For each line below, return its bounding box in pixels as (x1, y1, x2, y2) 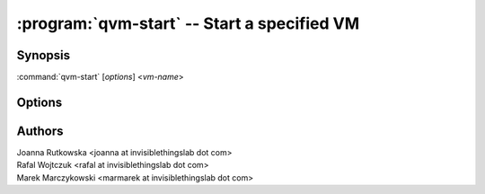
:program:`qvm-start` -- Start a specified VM (16, 13, 359, 33)
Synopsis (16, 48, 71, 63)
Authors (16, 123, 64, 138)
